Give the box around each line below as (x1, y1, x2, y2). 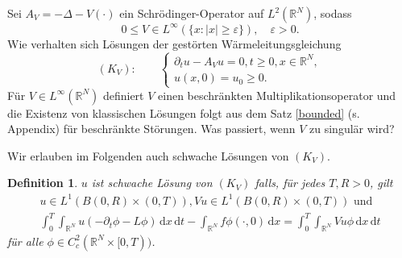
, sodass (313, 5, 352, 21)
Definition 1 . (7, 174, 78, 191)
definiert (102, 86, 144, 103)
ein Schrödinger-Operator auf (119, 5, 264, 21)
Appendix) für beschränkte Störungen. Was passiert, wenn (7, 120, 296, 137)
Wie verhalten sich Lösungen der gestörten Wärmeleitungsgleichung (7, 35, 342, 52)
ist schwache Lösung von (91, 174, 213, 191)
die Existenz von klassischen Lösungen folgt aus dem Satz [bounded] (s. (7, 104, 360, 121)
